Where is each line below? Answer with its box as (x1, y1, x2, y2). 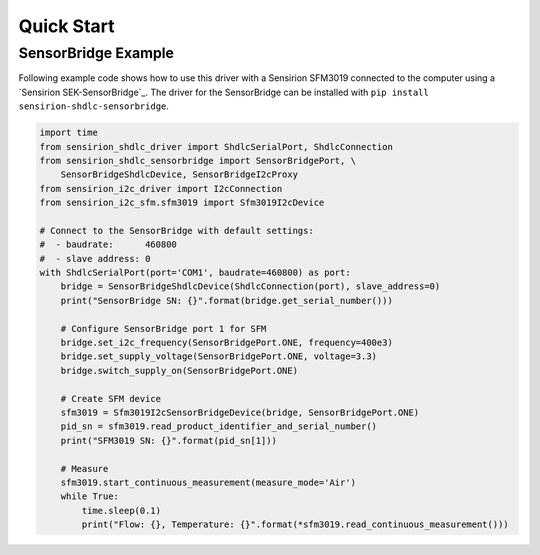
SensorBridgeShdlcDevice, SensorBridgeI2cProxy (60, 169, 299, 180)
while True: (60, 491, 120, 502)
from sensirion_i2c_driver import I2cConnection (39, 183, 283, 194)
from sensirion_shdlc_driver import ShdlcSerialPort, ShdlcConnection (39, 141, 394, 152)
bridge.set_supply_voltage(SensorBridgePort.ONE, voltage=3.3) (60, 351, 378, 362)
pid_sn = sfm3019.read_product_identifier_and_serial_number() (60, 421, 378, 432)
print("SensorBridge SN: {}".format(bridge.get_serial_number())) (60, 295, 394, 306)
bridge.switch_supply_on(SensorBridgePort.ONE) (60, 365, 299, 376)
